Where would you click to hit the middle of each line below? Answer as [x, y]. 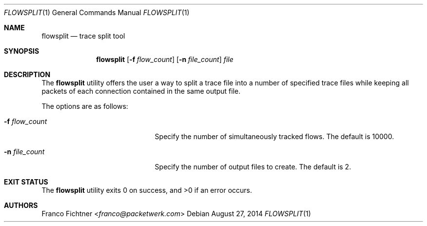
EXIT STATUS [26, 182]
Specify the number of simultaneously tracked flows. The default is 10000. [274, 136]
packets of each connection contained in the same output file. [141, 91]
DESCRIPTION [27, 74]
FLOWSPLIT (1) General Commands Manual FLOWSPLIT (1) [97, 12]
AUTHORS [21, 205]
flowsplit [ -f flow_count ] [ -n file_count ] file [165, 59]
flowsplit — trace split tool [83, 36]
